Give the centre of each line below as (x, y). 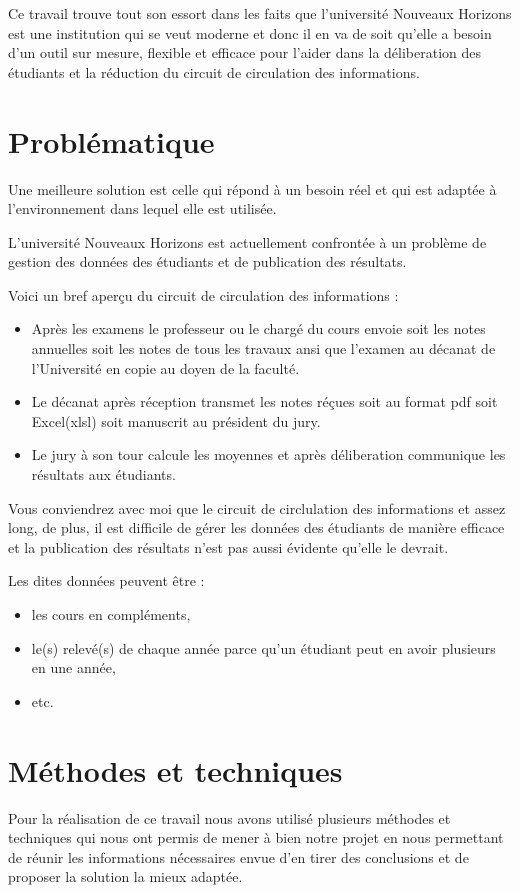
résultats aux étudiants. (103, 474)
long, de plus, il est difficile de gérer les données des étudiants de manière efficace (256, 527)
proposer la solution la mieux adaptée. (125, 876)
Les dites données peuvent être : (106, 580)
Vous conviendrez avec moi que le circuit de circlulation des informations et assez (257, 507)
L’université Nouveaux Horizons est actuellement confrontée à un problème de (247, 241)
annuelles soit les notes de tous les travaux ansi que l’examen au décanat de (263, 348)
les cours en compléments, (111, 614)
